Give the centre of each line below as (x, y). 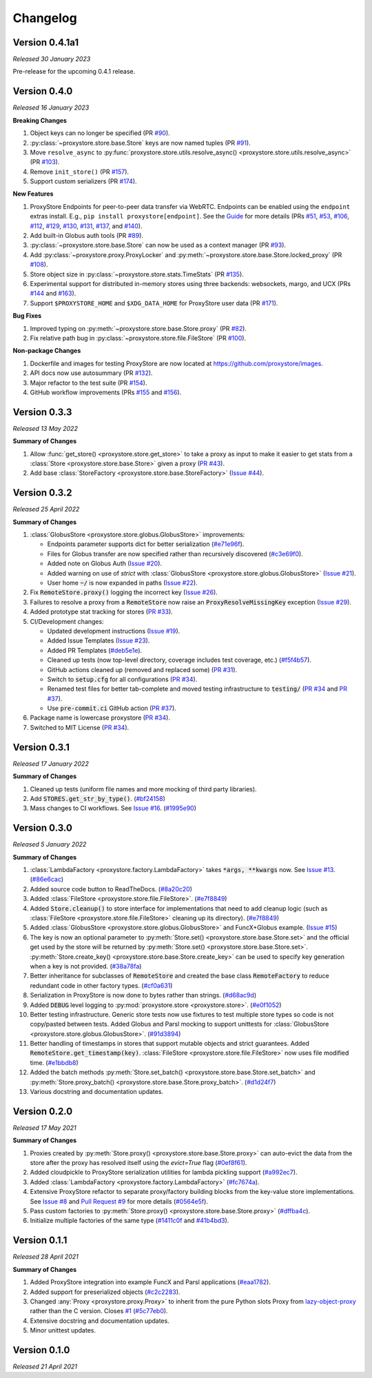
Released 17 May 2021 (44, 1128)
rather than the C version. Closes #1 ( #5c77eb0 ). (99, 1311)
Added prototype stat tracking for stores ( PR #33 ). (102, 612)
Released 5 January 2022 (50, 844)
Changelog (45, 18)
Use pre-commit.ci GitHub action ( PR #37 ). (112, 708)
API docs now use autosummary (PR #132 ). (91, 373)
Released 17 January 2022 (51, 763)
